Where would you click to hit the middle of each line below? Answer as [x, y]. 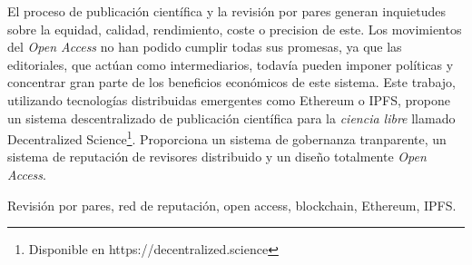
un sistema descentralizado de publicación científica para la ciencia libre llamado [231, 118]
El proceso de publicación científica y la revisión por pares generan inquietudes [226, 11]
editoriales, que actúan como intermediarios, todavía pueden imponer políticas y [231, 64]
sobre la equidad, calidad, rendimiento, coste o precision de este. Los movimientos [235, 29]
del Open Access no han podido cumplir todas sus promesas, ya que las [205, 47]
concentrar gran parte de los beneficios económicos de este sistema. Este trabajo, [231, 82]
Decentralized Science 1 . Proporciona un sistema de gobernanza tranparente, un [227, 137]
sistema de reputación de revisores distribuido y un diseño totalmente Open [217, 157]
